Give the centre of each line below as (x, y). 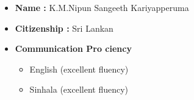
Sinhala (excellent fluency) (79, 89)
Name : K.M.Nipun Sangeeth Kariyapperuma (102, 7)
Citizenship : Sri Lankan (64, 28)
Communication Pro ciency (73, 48)
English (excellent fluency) (79, 69)
